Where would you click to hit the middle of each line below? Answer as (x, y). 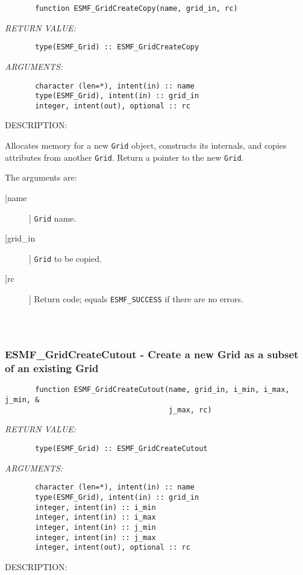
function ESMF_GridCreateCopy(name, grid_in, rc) (136, 8)
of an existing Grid (52, 368)
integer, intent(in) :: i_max (95, 517)
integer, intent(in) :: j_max (95, 537)
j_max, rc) (190, 410)
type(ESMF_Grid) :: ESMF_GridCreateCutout (121, 449)
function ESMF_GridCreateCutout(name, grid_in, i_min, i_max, (162, 390)
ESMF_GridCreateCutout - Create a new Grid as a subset (152, 354)
